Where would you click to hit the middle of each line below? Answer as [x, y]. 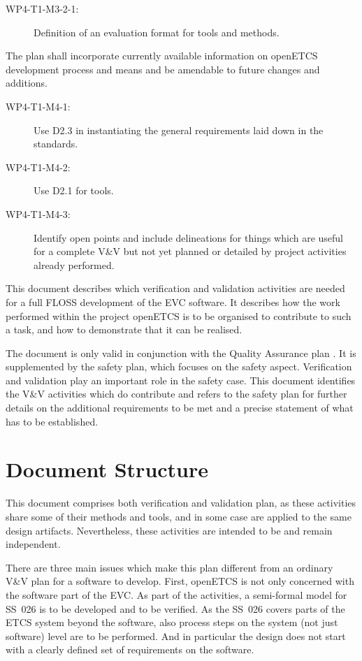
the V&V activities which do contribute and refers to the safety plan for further [176, 394]
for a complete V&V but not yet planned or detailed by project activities [190, 251]
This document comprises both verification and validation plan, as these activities [181, 503]
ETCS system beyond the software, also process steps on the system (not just [172, 622]
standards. [56, 144]
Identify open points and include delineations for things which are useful [189, 237]
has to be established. [52, 421]
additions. [27, 83]
